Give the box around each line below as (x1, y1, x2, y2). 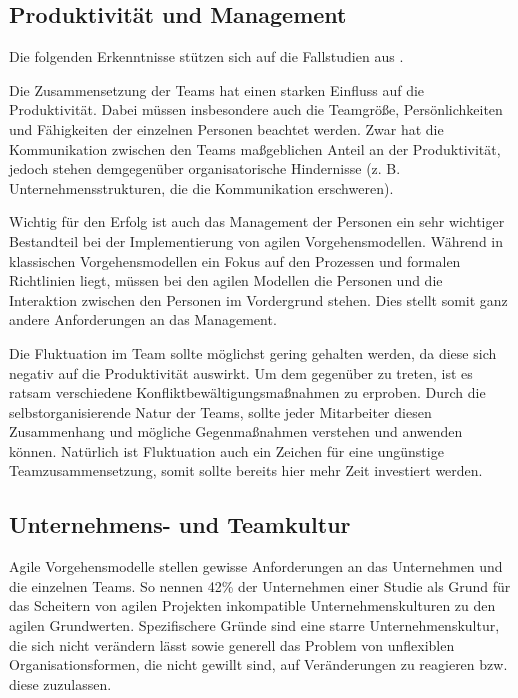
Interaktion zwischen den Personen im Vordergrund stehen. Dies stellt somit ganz (9, 289, 508, 310)
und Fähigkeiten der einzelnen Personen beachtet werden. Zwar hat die (9, 118, 444, 139)
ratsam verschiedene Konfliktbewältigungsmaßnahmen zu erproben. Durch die (9, 382, 486, 403)
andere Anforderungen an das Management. (9, 309, 277, 330)
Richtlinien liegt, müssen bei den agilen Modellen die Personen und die (9, 270, 443, 291)
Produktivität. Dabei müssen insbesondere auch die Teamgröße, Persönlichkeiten (9, 99, 503, 120)
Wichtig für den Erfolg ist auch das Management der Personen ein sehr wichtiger (9, 211, 505, 232)
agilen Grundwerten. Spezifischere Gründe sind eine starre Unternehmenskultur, (9, 615, 500, 636)
